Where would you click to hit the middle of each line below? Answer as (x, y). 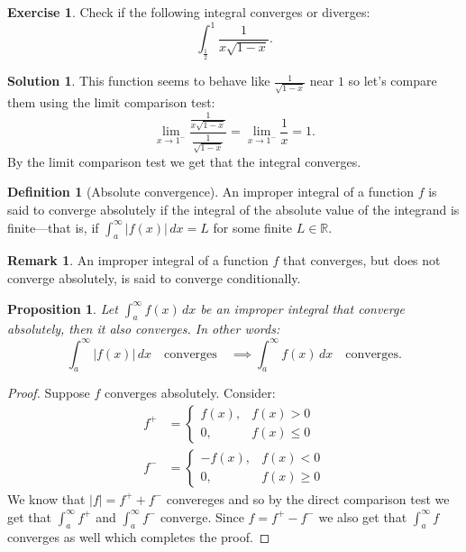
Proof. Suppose (49, 393)
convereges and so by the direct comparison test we (308, 498)
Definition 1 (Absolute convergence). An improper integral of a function (210, 192)
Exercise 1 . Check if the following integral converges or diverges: (189, 12)
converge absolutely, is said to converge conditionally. (154, 278)
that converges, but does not (362, 260)
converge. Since (202, 516)
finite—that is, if (53, 227)
